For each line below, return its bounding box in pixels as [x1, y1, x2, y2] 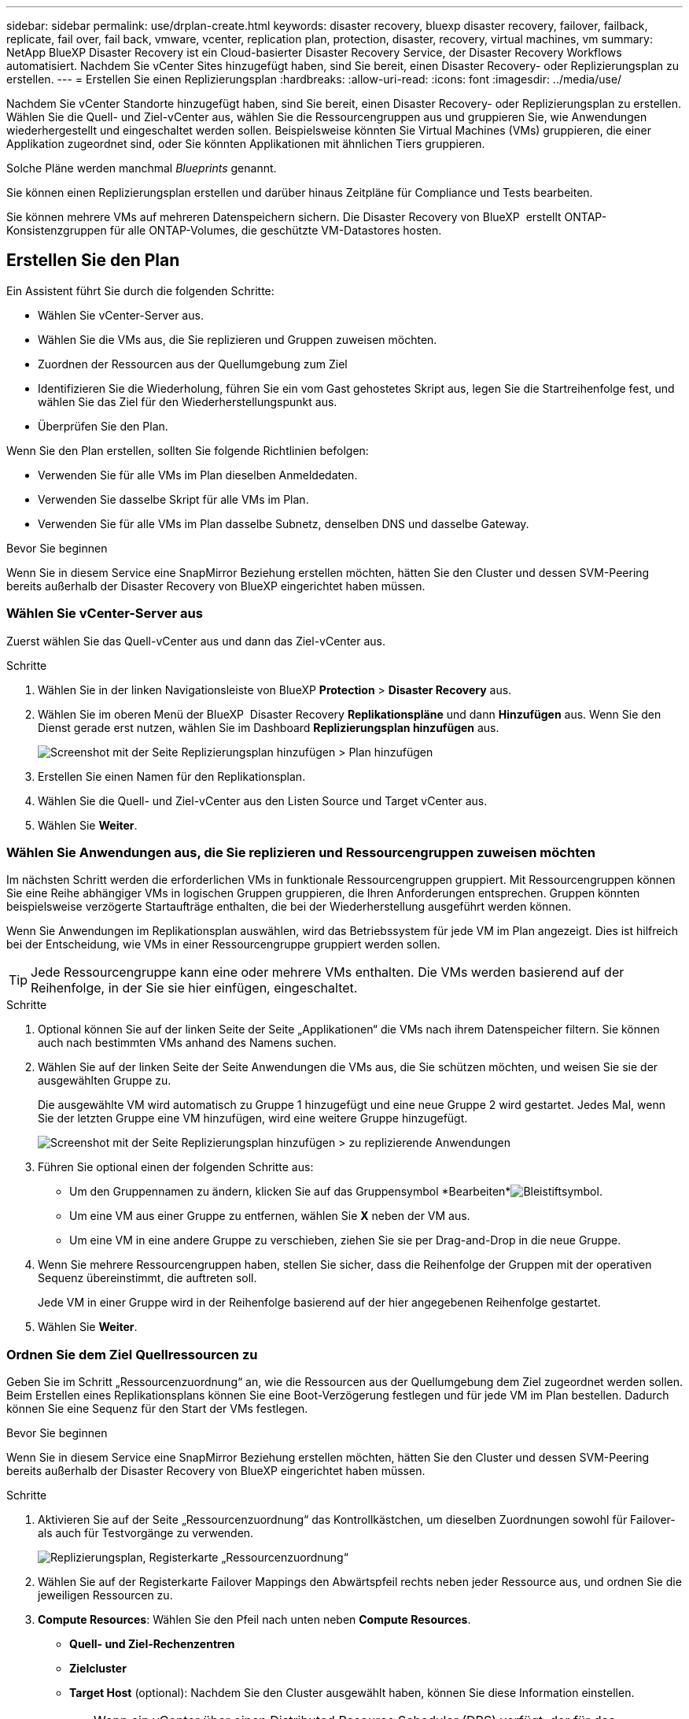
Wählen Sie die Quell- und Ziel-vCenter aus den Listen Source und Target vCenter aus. [38, 793, 488, 808]
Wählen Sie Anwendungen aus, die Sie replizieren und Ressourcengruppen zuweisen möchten [6, 844, 595, 860]
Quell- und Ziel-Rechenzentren [69, 1637, 235, 1651]
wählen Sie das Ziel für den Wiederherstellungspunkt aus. [38, 394, 337, 408]
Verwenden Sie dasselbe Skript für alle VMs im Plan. [38, 492, 309, 506]
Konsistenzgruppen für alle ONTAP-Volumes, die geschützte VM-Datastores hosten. [6, 224, 442, 237]
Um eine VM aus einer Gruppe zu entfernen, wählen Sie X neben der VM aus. [69, 1209, 470, 1223]
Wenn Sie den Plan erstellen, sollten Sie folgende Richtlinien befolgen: [6, 443, 369, 457]
